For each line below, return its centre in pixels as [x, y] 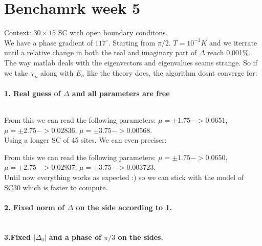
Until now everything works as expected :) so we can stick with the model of [124, 177]
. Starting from [132, 42]
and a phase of [75, 237]
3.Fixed [17, 237]
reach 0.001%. [229, 52]
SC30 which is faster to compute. [56, 187]
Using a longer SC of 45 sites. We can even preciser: [85, 140]
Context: [18, 32]
